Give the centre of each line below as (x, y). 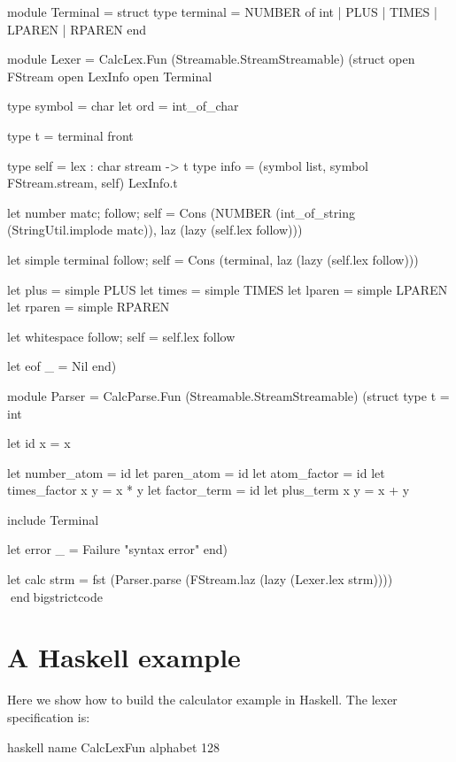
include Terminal (53, 519)
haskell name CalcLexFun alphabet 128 (114, 747)
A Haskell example (124, 657)
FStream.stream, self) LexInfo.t (93, 183)
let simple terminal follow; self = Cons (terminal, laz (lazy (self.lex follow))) (213, 259)
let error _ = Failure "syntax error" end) (118, 549)
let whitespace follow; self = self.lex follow (121, 336)
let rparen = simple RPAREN (89, 307)
